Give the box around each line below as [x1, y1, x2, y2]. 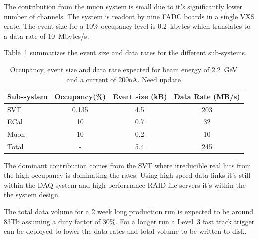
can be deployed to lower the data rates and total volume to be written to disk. [4, 226, 247, 236]
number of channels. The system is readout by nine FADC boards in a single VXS [4, 11, 255, 21]
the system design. [4, 189, 60, 200]
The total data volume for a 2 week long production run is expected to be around [4, 206, 253, 216]
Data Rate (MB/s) [174, 91, 240, 102]
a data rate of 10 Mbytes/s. [4, 30, 89, 41]
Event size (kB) [113, 91, 167, 102]
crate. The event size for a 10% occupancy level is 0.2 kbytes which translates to [4, 21, 251, 31]
